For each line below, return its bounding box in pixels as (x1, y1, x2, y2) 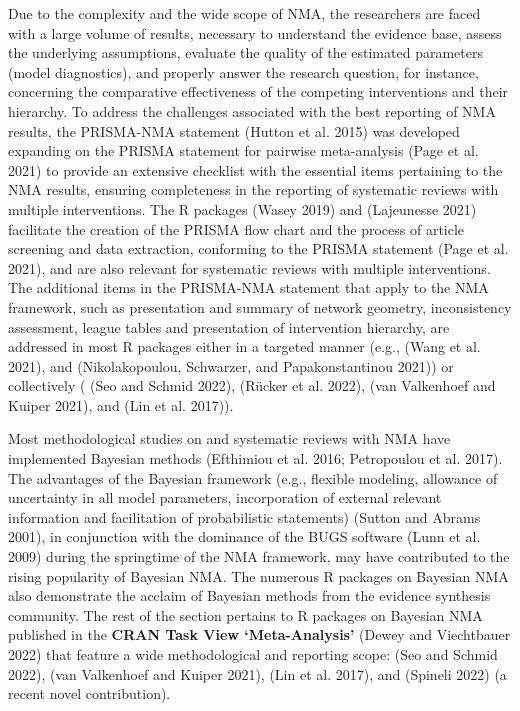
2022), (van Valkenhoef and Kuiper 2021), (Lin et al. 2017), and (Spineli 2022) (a (8, 663, 507, 684)
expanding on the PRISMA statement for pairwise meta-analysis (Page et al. (8, 140, 479, 161)
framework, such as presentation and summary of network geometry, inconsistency (8, 296, 512, 317)
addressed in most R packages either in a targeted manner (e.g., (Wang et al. (8, 336, 481, 357)
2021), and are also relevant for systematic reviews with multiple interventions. (8, 257, 491, 278)
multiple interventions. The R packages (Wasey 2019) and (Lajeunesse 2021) (8, 198, 477, 219)
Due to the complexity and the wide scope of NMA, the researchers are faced (8, 3, 481, 23)
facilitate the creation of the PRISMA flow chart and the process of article (8, 218, 465, 239)
